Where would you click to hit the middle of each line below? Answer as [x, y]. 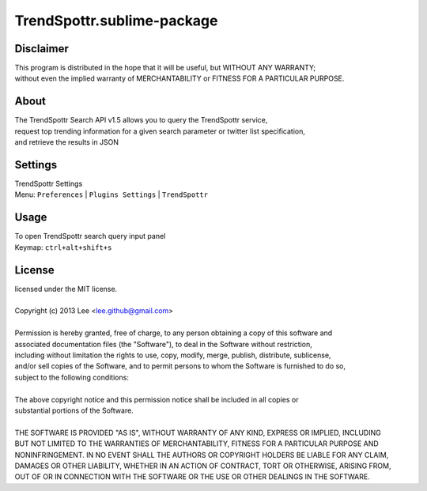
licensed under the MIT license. [66, 289]
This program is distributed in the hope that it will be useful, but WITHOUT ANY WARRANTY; [165, 68]
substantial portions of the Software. [74, 410]
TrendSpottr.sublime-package [116, 21]
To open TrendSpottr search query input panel [90, 236]
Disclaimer [42, 49]
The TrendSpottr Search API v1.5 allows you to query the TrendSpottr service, [141, 120]
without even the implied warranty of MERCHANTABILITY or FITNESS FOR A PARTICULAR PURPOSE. [179, 78]
